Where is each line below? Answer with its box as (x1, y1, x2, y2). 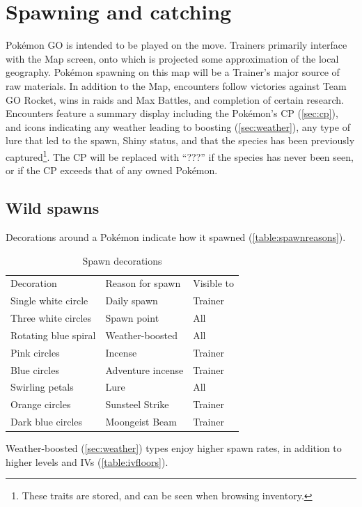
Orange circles (10, 397, 71, 412)
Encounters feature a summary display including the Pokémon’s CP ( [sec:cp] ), (6, 106, 338, 120)
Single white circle (10, 293, 88, 308)
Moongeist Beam (105, 414, 177, 429)
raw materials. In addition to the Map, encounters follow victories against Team (6, 78, 347, 93)
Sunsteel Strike (105, 397, 169, 412)
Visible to (193, 276, 234, 290)
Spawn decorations (82, 253, 162, 267)
